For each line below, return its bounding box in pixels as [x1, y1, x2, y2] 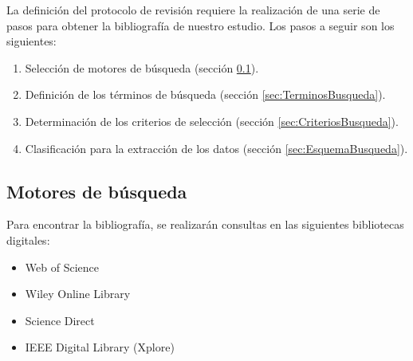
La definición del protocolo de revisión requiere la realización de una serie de [6, 2, 380, 18]
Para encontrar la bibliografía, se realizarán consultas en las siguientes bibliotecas [6, 216, 404, 233]
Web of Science [25, 258, 99, 275]
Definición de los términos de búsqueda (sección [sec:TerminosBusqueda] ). [25, 86, 386, 103]
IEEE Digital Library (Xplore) [25, 339, 175, 355]
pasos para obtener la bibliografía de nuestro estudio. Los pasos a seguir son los [6, 17, 395, 33]
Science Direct [25, 312, 95, 328]
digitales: [6, 231, 50, 248]
